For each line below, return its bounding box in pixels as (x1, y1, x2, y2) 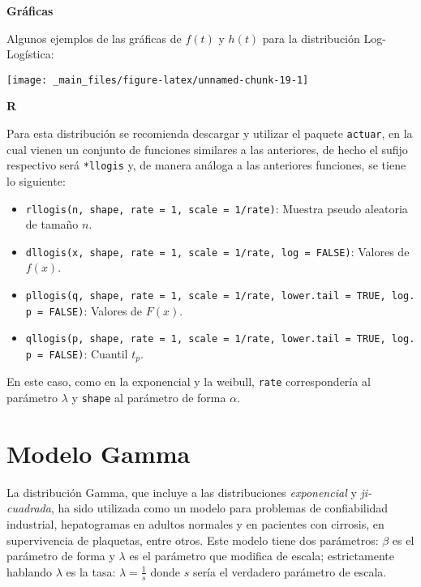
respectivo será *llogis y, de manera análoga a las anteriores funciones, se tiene (6, 156, 406, 174)
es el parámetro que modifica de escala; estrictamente (129, 547, 394, 564)
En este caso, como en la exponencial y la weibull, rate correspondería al (6, 373, 371, 390)
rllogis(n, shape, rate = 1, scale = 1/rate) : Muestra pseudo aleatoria (25, 199, 408, 216)
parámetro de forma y (6, 547, 115, 564)
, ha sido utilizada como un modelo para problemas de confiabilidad (50, 499, 389, 516)
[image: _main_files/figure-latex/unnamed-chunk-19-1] (6, 74, 309, 86)
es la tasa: (66, 563, 116, 580)
